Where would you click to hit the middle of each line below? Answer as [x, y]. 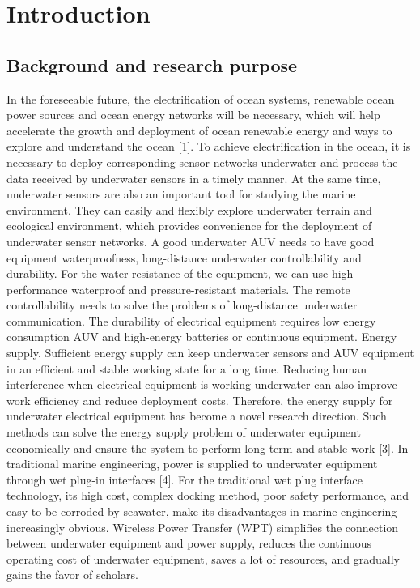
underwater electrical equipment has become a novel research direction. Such [197, 416]
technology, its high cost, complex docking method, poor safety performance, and [208, 495]
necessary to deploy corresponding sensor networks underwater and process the [202, 162]
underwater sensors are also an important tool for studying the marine [181, 194]
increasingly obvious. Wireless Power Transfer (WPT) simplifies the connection [203, 527]
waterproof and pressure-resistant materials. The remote [211, 289]
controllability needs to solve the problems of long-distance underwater [182, 305]
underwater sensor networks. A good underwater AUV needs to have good [191, 241]
